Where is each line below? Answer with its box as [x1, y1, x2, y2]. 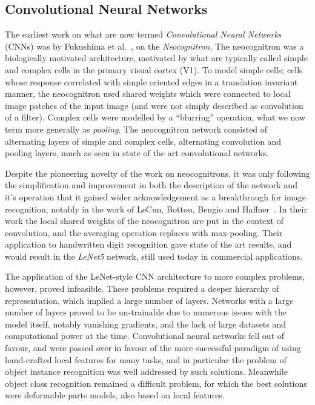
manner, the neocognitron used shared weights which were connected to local [5, 87, 291, 100]
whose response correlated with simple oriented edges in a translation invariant [5, 75, 298, 88]
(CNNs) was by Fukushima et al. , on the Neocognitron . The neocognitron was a [5, 39, 304, 52]
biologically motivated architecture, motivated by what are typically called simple [5, 51, 308, 64]
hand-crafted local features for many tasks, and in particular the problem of [5, 353, 287, 366]
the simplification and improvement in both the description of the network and [5, 179, 297, 191]
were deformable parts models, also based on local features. [5, 389, 225, 401]
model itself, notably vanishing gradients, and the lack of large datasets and [5, 317, 287, 330]
